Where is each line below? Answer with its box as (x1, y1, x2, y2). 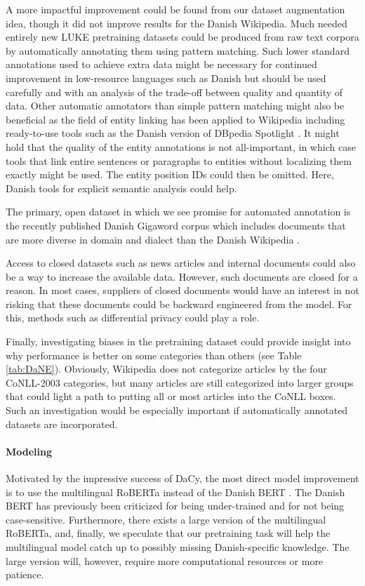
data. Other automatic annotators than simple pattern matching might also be (6, 98, 345, 113)
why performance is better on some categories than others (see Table (6, 347, 302, 362)
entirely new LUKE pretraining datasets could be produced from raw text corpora (6, 29, 359, 44)
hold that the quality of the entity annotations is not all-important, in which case (6, 139, 356, 154)
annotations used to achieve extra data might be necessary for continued (6, 57, 317, 72)
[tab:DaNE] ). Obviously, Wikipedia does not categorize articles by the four (6, 361, 327, 376)
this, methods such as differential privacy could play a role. (6, 310, 260, 325)
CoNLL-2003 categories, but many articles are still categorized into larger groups (6, 375, 354, 389)
